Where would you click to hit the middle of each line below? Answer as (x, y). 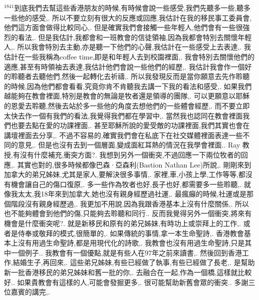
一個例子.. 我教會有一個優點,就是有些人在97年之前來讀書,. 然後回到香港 (126, 252)
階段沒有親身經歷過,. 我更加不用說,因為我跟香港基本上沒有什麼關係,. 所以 (130, 203)
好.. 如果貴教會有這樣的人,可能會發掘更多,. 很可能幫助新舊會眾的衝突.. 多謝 (126, 282)
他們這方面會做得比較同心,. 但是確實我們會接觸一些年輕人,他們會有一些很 (124, 27)
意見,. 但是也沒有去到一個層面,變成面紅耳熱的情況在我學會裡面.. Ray (129, 145)
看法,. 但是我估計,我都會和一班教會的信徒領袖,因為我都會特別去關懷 (128, 37)
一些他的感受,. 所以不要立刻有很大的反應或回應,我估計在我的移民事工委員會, (128, 17)
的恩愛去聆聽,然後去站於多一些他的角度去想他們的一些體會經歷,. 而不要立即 (127, 105)
